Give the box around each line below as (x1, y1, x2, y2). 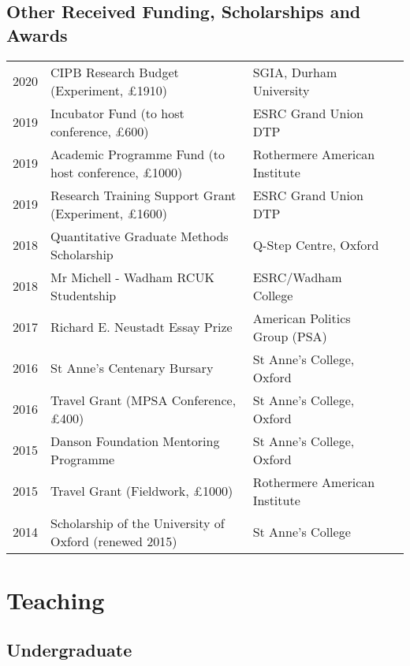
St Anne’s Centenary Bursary (50, 359, 214, 378)
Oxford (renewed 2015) (50, 531, 177, 550)
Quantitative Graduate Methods (50, 226, 229, 245)
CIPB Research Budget (50, 62, 179, 81)
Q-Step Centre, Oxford (252, 236, 379, 255)
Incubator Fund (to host (50, 103, 184, 122)
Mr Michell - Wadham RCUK (50, 267, 214, 286)
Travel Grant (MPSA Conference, (50, 390, 237, 409)
